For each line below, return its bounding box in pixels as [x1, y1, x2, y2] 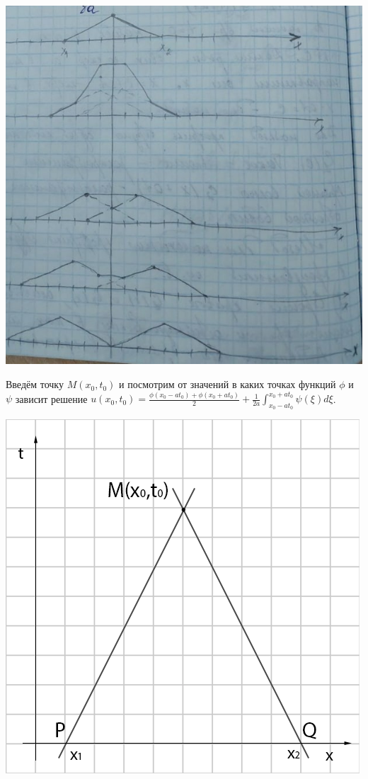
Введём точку [6, 377, 64, 392]
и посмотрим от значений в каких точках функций [119, 377, 336, 392]
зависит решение [15, 391, 88, 406]
